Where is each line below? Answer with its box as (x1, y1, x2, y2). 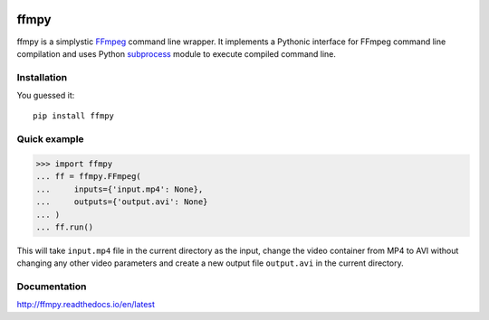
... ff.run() (35, 221, 94, 232)
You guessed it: (16, 90, 75, 101)
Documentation (16, 280, 87, 293)
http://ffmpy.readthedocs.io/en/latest (16, 299, 156, 310)
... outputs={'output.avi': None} (35, 197, 208, 207)
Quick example (16, 133, 85, 146)
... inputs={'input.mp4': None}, (35, 184, 204, 194)
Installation (16, 71, 68, 83)
